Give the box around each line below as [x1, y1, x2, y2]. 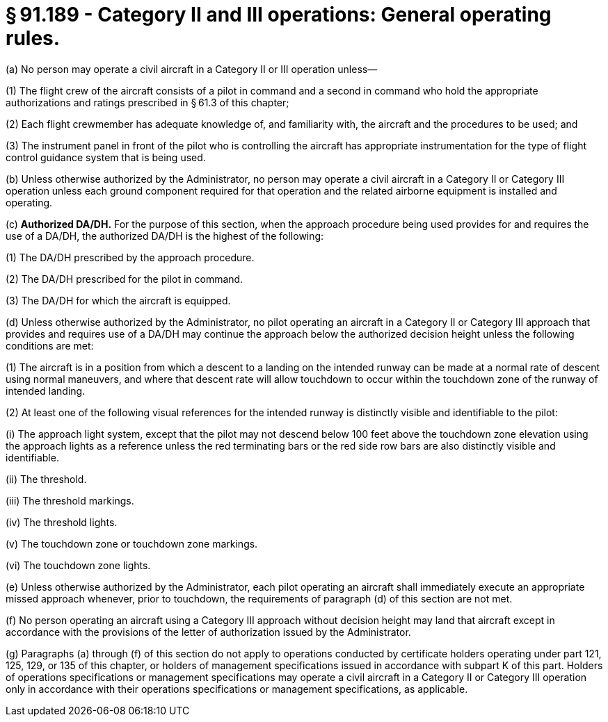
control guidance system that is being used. [6, 151, 206, 163]
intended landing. [6, 384, 86, 397]
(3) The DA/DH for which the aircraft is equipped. [6, 294, 231, 306]
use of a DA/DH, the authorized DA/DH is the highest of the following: [6, 229, 324, 242]
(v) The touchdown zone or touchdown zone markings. [6, 537, 258, 550]
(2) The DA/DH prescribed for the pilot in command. [6, 272, 243, 285]
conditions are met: [6, 339, 94, 352]
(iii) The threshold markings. [6, 494, 134, 507]
